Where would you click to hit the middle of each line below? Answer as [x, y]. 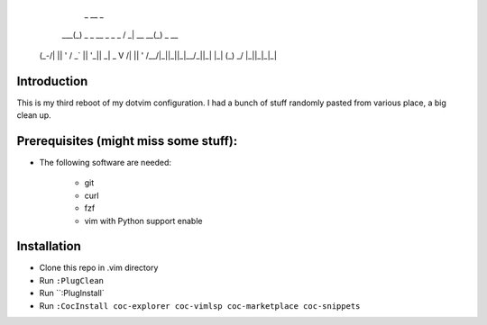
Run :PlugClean [71, 280]
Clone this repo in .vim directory [99, 268]
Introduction [52, 81]
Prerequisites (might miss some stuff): [127, 141]
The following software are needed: [105, 162]
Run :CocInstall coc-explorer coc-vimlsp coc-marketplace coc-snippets [200, 305]
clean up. [34, 115]
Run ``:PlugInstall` [72, 293]
